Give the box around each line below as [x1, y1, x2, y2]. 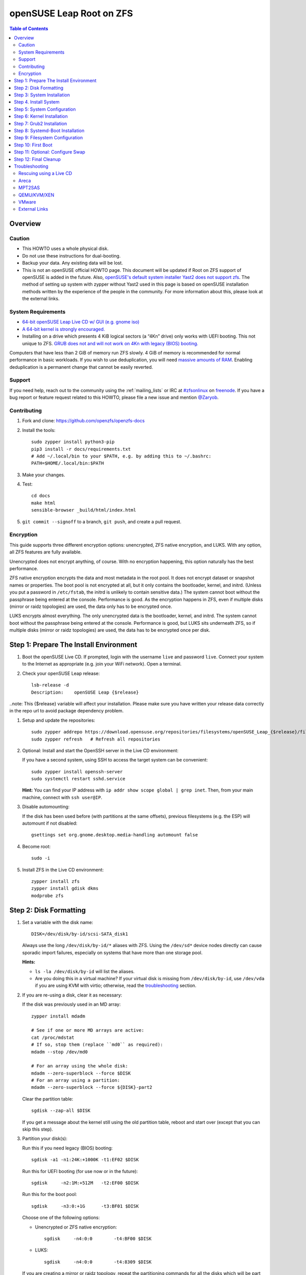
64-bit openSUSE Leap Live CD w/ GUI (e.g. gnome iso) [22, 319, 140, 325]
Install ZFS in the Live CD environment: [22, 866, 104, 873]
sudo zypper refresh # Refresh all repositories [31, 736, 161, 742]
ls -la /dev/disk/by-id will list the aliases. [35, 968, 135, 974]
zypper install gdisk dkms [31, 885, 99, 891]
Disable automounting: [22, 804, 70, 810]
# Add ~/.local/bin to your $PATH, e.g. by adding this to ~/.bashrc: [31, 453, 212, 459]
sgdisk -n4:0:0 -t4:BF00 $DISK [44, 1236, 152, 1241]
